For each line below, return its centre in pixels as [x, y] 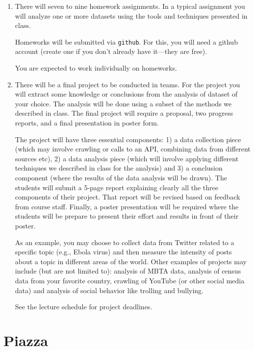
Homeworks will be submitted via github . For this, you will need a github [126, 41]
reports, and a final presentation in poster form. [87, 123]
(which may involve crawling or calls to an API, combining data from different [133, 149]
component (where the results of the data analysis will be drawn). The [121, 177]
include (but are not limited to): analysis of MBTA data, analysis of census [128, 271]
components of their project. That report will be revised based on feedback [127, 197]
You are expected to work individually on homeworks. [96, 68]
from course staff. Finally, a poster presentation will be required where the [127, 206]
